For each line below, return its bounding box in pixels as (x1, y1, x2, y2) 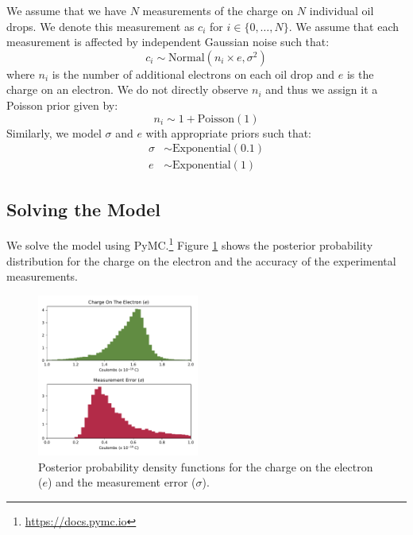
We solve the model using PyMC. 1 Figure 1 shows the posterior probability (6, 235, 373, 254)
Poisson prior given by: (6, 96, 118, 113)
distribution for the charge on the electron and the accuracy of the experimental (6, 252, 396, 269)
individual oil (309, 2, 374, 18)
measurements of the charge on (142, 2, 294, 18)
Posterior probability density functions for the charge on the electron (38, 458, 373, 475)
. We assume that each (288, 17, 399, 34)
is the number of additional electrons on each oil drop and (52, 65, 335, 82)
